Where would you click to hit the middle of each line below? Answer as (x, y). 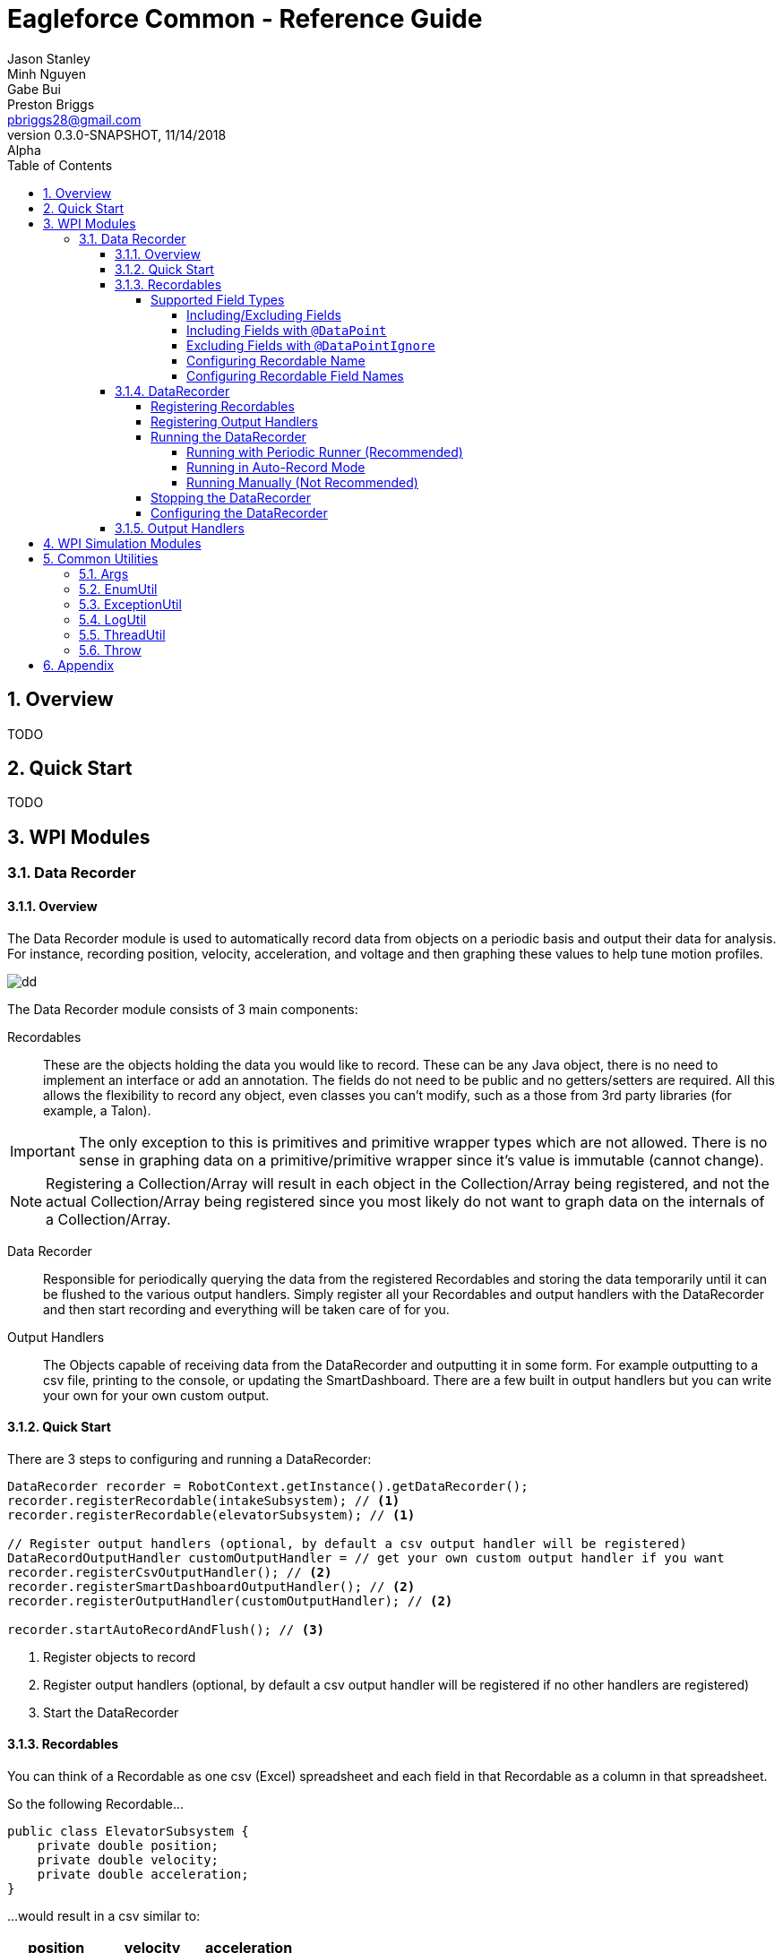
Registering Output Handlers (234, 421)
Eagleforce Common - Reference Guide (245, 19)
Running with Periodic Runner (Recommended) (325, 452)
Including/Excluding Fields (264, 314)
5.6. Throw (110, 650)
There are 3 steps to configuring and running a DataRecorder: (189, 1458)
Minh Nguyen (47, 73)
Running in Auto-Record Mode (276, 467)
